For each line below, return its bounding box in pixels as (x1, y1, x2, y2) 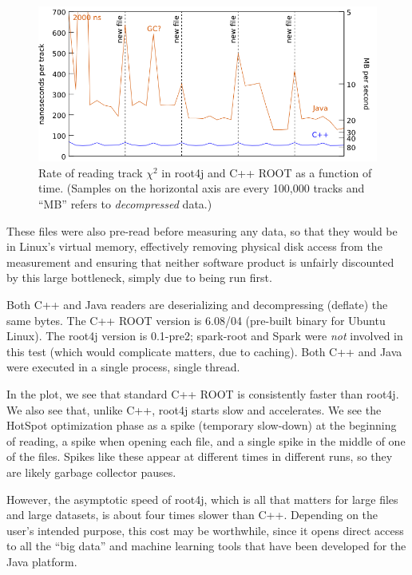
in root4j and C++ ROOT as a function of (161, 164, 372, 180)
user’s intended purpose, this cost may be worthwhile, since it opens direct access (6, 521, 404, 538)
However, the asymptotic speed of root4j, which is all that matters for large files (6, 490, 398, 507)
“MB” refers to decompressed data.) (38, 196, 212, 212)
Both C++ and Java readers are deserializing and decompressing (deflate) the (6, 295, 388, 312)
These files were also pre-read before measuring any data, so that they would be (6, 222, 398, 239)
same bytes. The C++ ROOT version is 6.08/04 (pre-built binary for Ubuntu (6, 311, 386, 328)
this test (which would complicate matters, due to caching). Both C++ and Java (6, 343, 402, 359)
